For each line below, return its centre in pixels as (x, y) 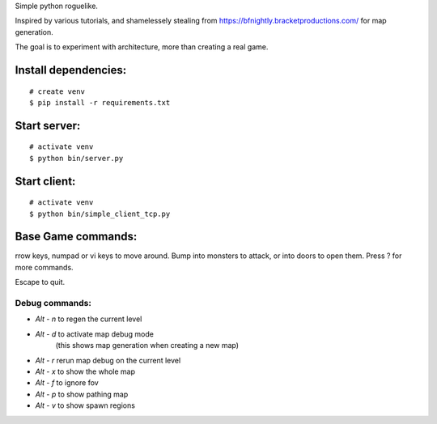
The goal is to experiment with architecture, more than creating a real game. (142, 47)
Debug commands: (53, 303)
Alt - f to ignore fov (67, 383)
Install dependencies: (71, 70)
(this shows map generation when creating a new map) (147, 346)
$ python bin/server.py (76, 158)
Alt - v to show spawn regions (85, 405)
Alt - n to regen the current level (89, 319)
